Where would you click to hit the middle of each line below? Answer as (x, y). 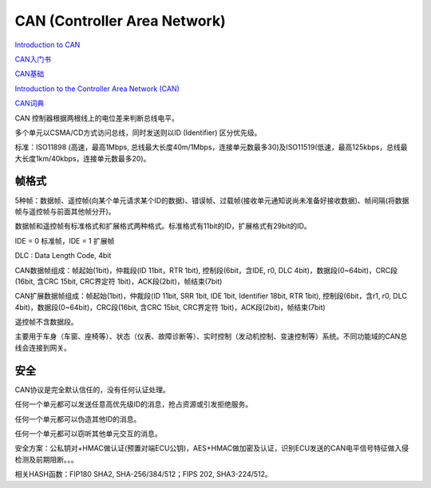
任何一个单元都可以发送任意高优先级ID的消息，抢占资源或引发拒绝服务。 (134, 404)
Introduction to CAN (47, 45)
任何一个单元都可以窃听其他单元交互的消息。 (88, 433)
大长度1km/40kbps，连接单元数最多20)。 (83, 158)
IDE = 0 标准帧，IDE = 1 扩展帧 (65, 240)
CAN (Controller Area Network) (121, 21)
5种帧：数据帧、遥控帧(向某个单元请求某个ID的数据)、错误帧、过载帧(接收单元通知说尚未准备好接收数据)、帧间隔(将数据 (212, 200)
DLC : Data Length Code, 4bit (63, 256)
